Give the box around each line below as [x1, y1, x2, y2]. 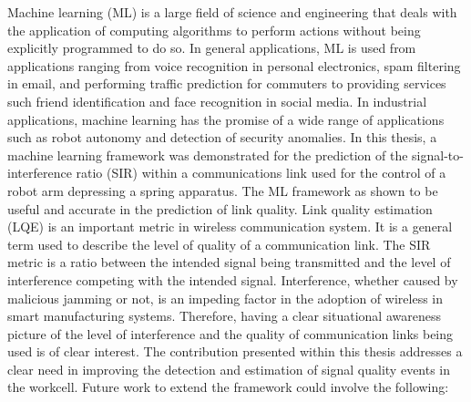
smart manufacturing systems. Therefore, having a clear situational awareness [7, 306, 441, 325]
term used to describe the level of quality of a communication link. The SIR [7, 234, 431, 253]
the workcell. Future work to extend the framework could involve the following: [7, 377, 449, 397]
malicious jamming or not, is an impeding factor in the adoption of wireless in [7, 288, 444, 307]
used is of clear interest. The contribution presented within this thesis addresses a [7, 342, 463, 361]
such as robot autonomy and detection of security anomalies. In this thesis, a [7, 128, 437, 147]
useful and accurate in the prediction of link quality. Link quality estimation [7, 199, 433, 218]
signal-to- [412, 145, 464, 164]
